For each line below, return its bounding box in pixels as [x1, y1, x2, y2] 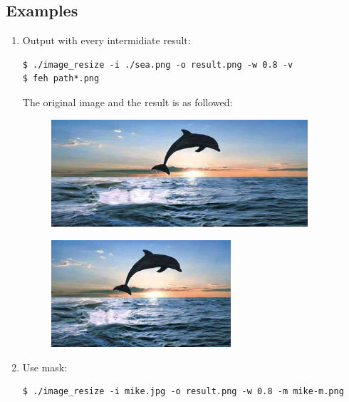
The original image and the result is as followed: [22, 94, 233, 109]
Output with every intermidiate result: [22, 33, 191, 48]
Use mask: [22, 359, 68, 374]
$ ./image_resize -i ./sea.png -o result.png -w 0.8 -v [22, 59, 293, 70]
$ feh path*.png [22, 73, 100, 84]
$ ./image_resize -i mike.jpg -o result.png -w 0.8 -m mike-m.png [22, 386, 344, 397]
